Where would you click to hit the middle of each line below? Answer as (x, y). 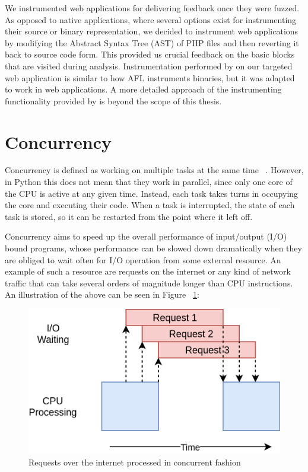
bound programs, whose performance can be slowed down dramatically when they (153, 248)
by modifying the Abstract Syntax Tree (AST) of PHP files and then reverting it (152, 42)
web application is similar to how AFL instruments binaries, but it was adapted (150, 77)
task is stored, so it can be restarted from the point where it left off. (129, 216)
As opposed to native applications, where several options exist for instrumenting (151, 19)
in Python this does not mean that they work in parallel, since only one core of (149, 182)
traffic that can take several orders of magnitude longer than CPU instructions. (149, 283)
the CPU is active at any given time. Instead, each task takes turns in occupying (152, 193)
